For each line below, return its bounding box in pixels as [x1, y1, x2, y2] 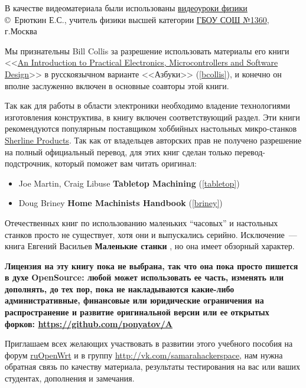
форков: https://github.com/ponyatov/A [5, 317, 172, 330]
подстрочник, [5, 157, 53, 169]
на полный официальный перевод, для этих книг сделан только [5, 145, 232, 158]
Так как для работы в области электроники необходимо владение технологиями [5, 99, 291, 112]
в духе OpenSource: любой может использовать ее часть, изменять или [5, 271, 284, 283]
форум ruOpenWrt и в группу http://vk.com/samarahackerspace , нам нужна [5, 348, 283, 361]
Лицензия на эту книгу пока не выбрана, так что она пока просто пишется [5, 259, 298, 272]
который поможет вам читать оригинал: [54, 157, 197, 169]
